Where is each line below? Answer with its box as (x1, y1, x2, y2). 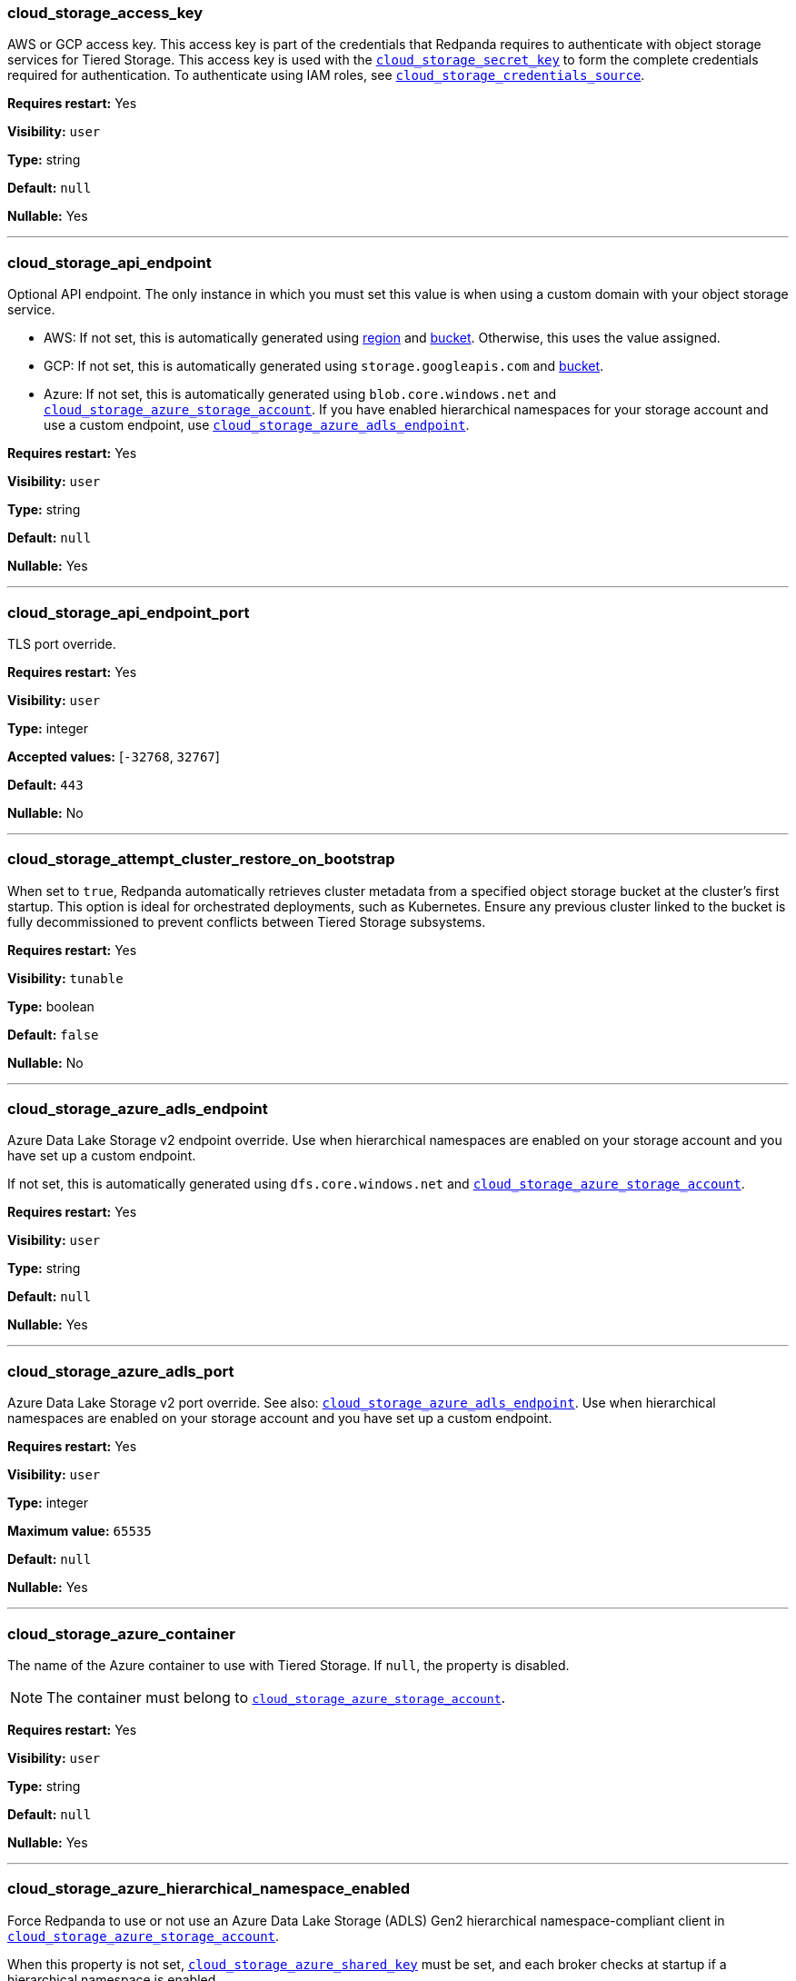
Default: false (7, 1026, 99, 1042)
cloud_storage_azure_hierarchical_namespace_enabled (7, 1879, 410, 1898)
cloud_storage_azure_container (7, 1624, 235, 1643)
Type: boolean (7, 998, 95, 1014)
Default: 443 (7, 776, 84, 792)
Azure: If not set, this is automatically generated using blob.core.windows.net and (44, 386, 556, 403)
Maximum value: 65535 (7, 1523, 152, 1539)
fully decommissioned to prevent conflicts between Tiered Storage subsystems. (7, 913, 486, 930)
